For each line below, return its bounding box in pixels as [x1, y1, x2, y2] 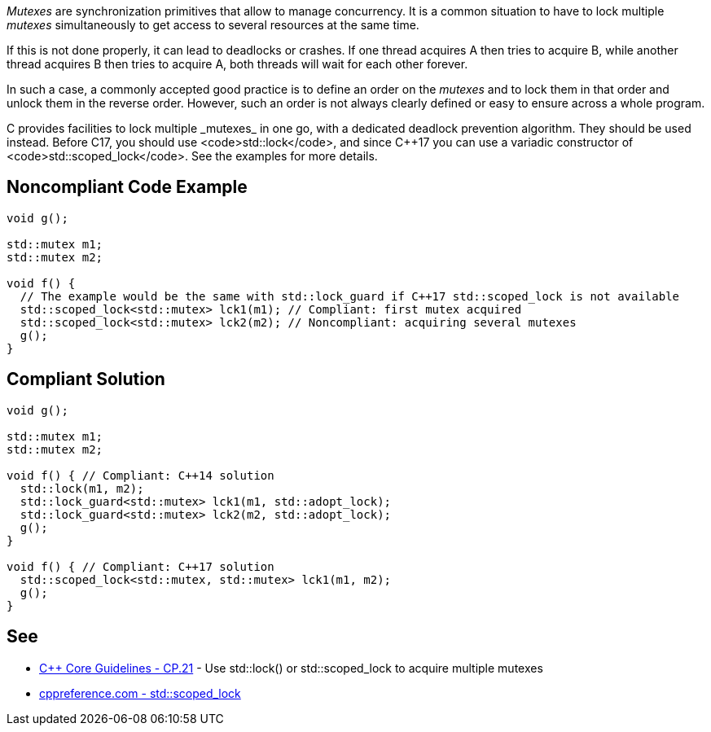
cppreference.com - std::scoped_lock [39, 686, 241, 700]
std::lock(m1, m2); [20, 481, 144, 495]
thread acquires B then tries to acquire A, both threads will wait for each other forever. [7, 57, 468, 71]
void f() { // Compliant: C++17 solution [7, 559, 274, 573]
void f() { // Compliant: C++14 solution [7, 468, 274, 482]
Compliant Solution [7, 369, 165, 390]
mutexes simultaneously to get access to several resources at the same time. [7, 18, 419, 32]
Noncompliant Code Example [7, 177, 248, 198]
